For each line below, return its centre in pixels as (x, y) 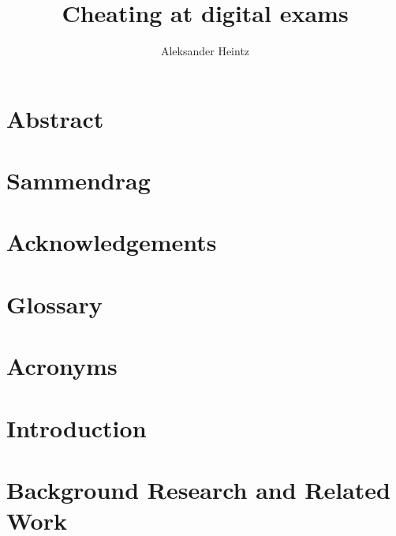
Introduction (77, 427)
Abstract (55, 118)
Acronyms (62, 366)
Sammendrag (78, 180)
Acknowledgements (112, 242)
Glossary (54, 304)
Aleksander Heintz (205, 51)
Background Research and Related (199, 489)
